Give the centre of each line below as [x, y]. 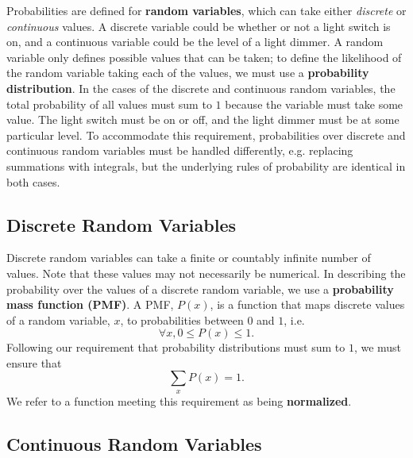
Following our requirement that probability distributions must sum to [176, 347]
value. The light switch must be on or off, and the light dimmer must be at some [203, 119]
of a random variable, [58, 319]
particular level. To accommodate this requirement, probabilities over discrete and [206, 135]
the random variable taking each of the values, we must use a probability [188, 73]
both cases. [33, 181]
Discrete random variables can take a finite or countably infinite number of [189, 258]
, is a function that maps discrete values [307, 304]
